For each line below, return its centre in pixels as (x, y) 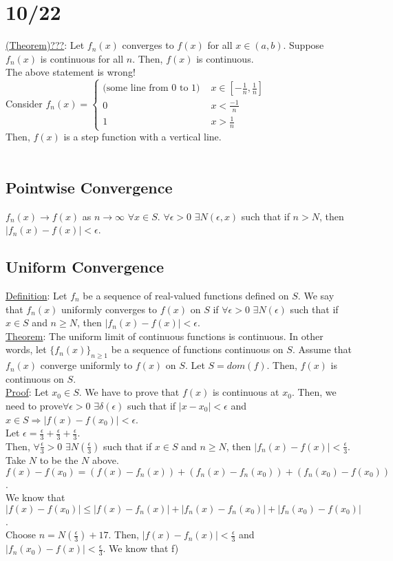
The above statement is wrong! (71, 72)
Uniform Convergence (85, 267)
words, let (26, 349)
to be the (59, 459)
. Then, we (314, 392)
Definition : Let (36, 295)
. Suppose (304, 45)
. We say (316, 295)
